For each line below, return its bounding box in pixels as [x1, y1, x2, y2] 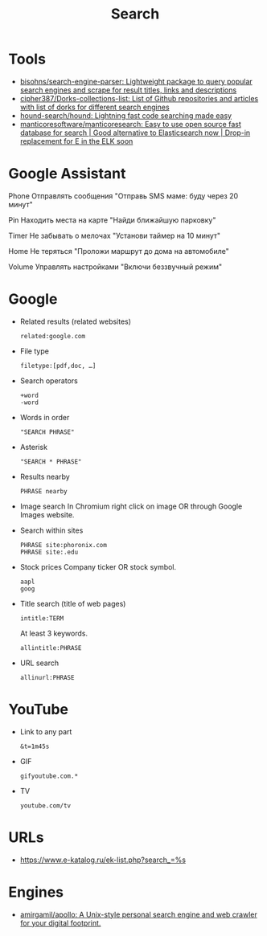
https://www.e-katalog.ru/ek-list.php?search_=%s [19, 855, 187, 864]
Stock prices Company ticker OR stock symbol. [19, 562, 177, 571]
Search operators [19, 375, 78, 386]
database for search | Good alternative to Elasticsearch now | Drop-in [19, 128, 251, 137]
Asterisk [19, 442, 48, 452]
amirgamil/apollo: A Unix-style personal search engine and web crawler [19, 909, 257, 919]
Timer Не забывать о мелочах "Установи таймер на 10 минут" [8, 231, 221, 240]
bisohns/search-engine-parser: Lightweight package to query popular [19, 76, 253, 86]
